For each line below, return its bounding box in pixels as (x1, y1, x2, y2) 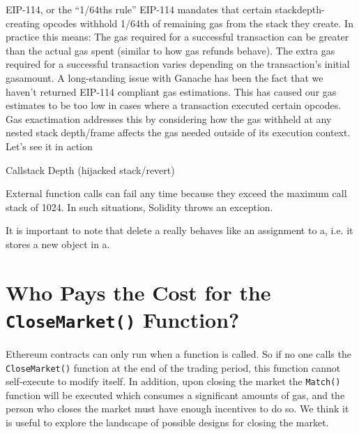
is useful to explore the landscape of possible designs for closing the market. (6, 415, 329, 430)
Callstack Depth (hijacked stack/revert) (6, 162, 175, 177)
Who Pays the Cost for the (6, 277, 271, 306)
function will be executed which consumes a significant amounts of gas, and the (6, 387, 345, 402)
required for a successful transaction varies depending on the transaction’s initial (6, 57, 350, 71)
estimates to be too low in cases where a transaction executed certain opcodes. (6, 98, 342, 113)
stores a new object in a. (6, 236, 110, 251)
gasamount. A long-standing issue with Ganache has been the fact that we (6, 70, 323, 85)
